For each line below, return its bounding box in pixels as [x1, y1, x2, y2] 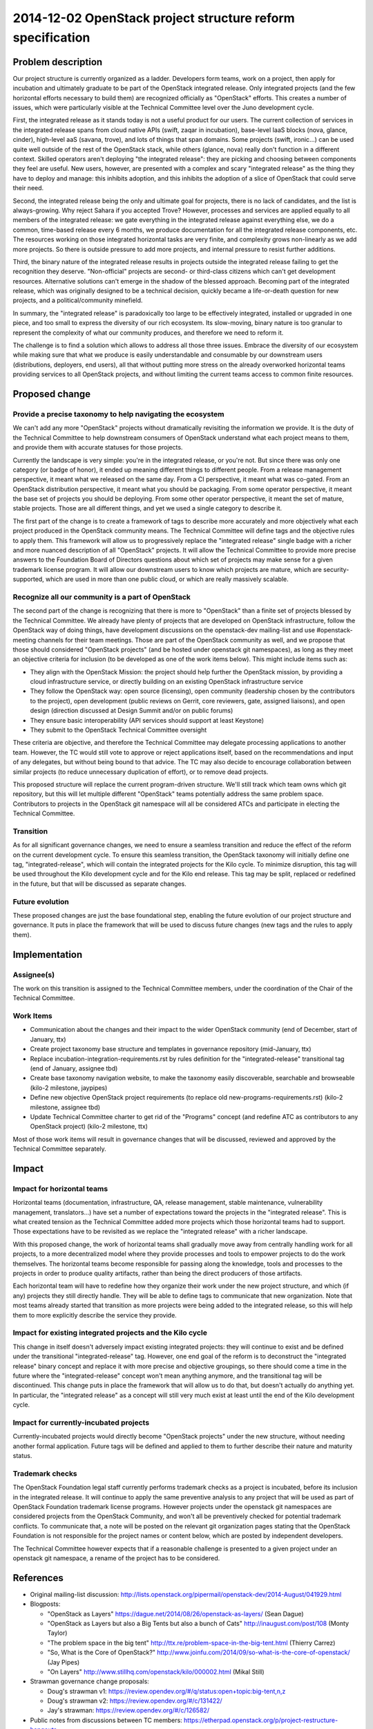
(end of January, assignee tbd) [30, 1064, 118, 1073]
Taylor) [47, 1629, 68, 1637]
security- [323, 565, 350, 573]
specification [12, 30, 90, 45]
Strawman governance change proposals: [30, 1677, 150, 1685]
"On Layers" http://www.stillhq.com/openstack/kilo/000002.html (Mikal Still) [47, 1667, 265, 1676]
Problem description [12, 56, 103, 68]
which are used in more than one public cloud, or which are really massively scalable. [45, 575, 289, 584]
